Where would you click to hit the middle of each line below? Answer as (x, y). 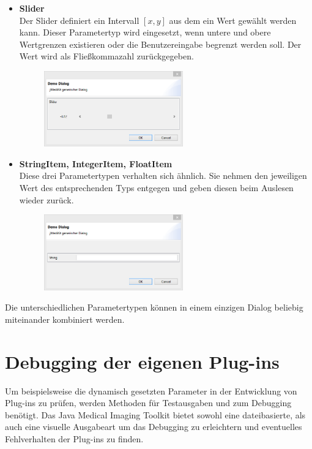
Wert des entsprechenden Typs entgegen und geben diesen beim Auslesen (156, 188)
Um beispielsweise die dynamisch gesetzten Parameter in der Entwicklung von (151, 391)
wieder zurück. (46, 199)
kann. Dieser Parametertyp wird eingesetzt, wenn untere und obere (145, 32)
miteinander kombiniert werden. (65, 319)
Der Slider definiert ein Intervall (79, 20)
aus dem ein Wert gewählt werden (233, 20)
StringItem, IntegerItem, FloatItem (96, 163)
